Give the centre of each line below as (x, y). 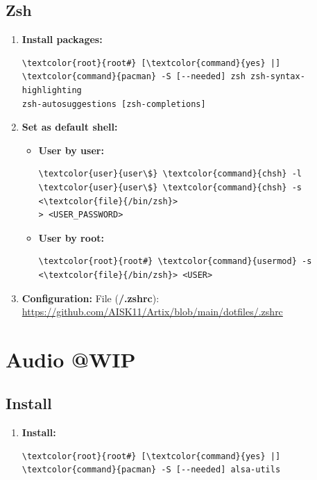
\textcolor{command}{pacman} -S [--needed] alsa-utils (151, 470)
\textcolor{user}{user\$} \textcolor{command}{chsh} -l (170, 174)
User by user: (71, 150)
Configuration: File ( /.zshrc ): (91, 298)
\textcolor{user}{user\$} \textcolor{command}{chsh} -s (170, 187)
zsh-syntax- (278, 77)
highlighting (52, 90)
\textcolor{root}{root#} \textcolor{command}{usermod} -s (175, 262)
